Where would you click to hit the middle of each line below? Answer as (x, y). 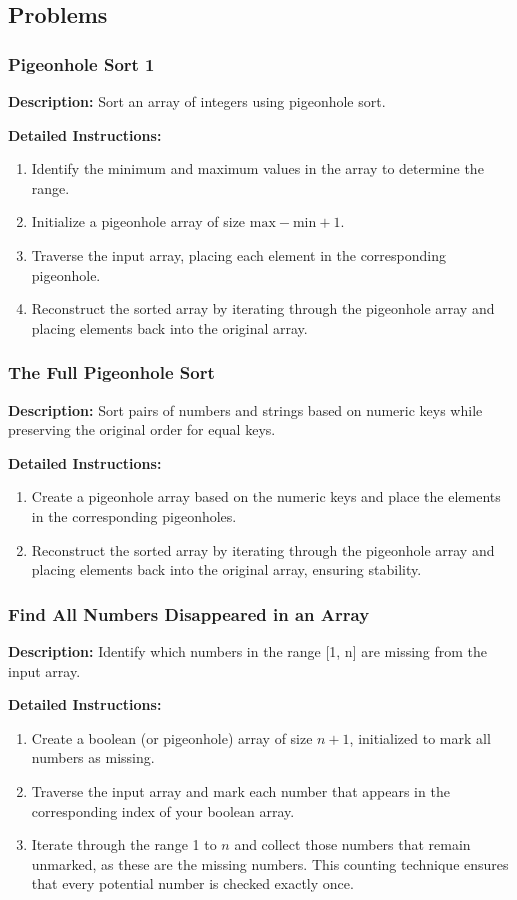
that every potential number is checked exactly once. (192, 883)
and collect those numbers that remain (352, 844)
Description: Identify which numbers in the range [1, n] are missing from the (248, 650)
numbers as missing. (93, 757)
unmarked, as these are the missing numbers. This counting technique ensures (270, 863)
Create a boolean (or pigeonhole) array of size (172, 737)
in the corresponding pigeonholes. (134, 515)
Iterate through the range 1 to (124, 844)
